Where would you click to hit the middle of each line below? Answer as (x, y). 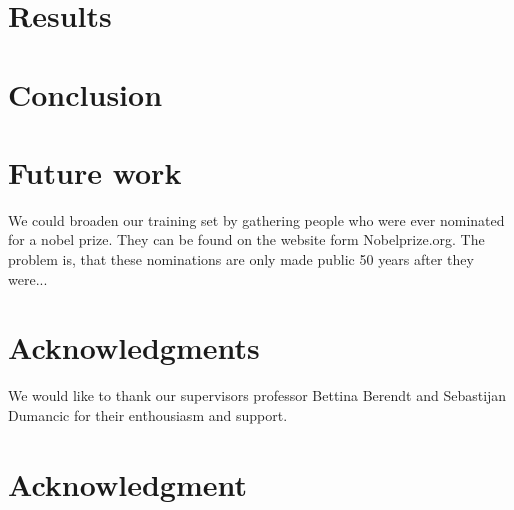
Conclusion (85, 93)
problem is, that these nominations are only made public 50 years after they (241, 259)
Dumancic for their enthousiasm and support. (148, 414)
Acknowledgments (134, 347)
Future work (95, 171)
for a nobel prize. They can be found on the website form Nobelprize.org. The (246, 239)
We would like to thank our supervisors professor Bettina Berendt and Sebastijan (257, 395)
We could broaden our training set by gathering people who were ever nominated (256, 219)
